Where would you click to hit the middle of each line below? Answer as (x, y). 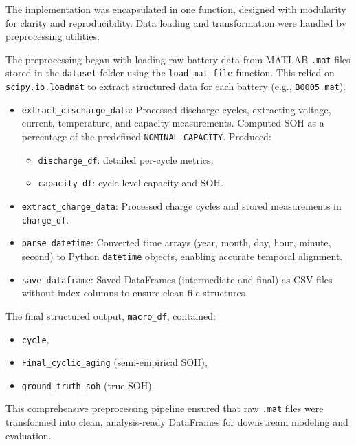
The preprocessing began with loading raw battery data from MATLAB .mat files (178, 59)
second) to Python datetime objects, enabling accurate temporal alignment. (182, 256)
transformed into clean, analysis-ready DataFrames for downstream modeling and (177, 422)
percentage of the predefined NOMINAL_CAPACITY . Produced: (146, 136)
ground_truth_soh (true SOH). (88, 385)
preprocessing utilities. (53, 36)
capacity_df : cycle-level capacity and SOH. (131, 183)
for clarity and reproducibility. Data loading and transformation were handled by (176, 22)
